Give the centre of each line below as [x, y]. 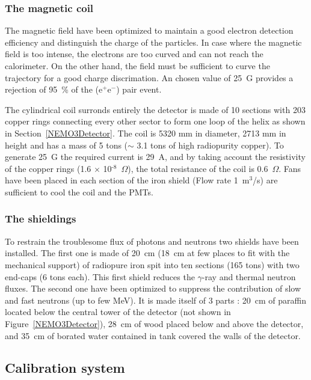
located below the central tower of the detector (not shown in [118, 312]
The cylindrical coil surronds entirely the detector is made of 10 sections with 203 [155, 109]
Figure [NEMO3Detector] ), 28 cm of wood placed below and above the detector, [154, 323]
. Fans [290, 168]
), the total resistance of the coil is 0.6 [198, 168]
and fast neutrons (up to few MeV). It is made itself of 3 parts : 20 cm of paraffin [155, 300]
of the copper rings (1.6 [48, 168]
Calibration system [65, 368]
